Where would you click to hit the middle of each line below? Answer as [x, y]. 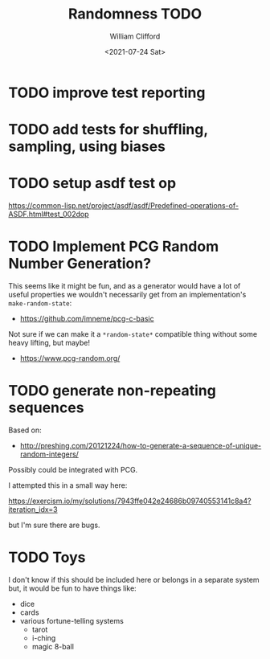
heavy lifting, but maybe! [49, 343]
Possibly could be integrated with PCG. [73, 469]
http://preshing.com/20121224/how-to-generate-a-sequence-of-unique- [141, 445]
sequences [46, 408]
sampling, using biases [87, 147]
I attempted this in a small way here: [68, 485]
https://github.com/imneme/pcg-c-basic [87, 319]
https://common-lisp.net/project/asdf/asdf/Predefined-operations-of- [124, 206]
